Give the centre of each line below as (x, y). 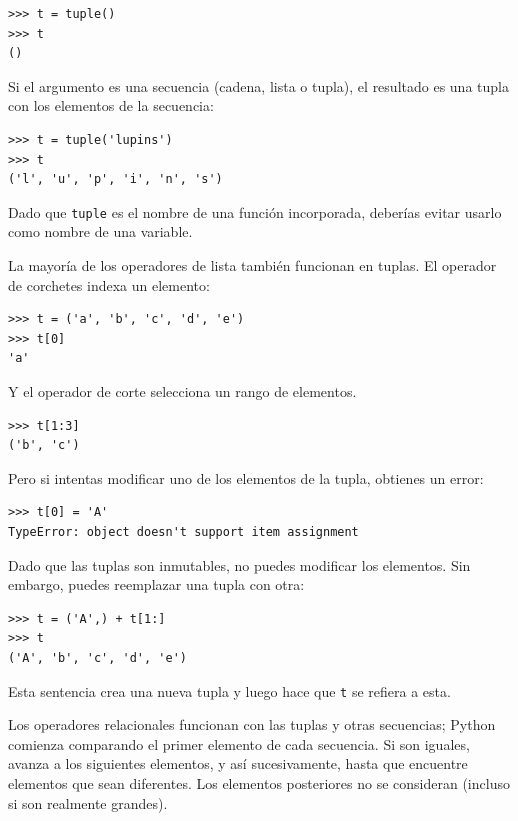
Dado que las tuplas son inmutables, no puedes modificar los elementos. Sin (239, 564)
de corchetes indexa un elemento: (109, 284)
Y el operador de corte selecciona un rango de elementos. (182, 390)
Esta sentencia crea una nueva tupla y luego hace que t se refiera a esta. (229, 690)
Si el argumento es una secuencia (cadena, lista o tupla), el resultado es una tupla (258, 85)
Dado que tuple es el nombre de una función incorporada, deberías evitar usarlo (255, 211)
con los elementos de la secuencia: (111, 105)
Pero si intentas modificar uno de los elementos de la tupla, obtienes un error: (246, 477)
